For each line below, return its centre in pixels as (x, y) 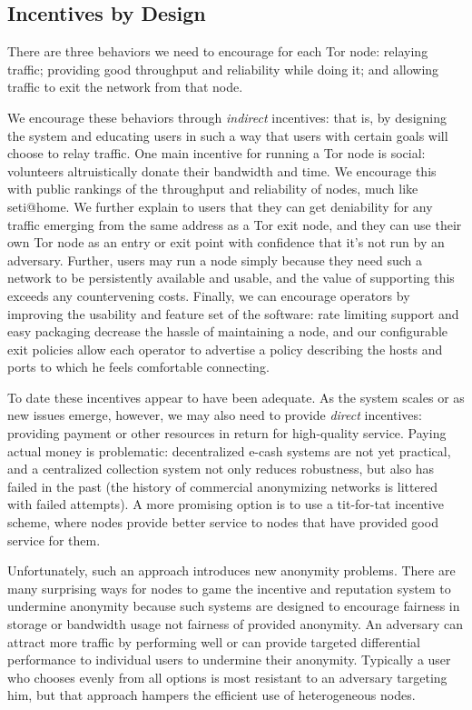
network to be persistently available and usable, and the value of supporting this (231, 278)
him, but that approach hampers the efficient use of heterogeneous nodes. (211, 695)
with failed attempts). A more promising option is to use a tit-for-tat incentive (226, 504)
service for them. (54, 540)
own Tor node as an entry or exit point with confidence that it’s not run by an (226, 242)
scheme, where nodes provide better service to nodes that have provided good (223, 522)
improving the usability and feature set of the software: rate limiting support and (233, 313)
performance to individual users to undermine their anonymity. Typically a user (229, 660)
